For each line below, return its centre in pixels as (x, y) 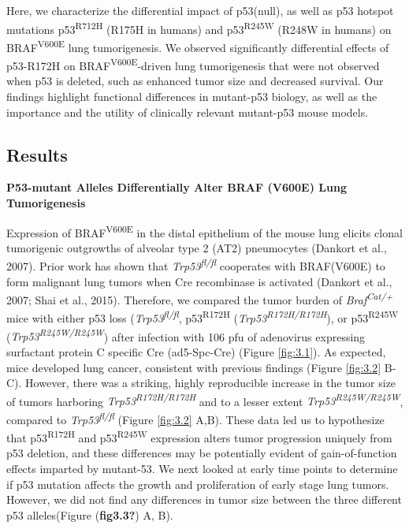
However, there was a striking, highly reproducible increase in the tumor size (211, 383)
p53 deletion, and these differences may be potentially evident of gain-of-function (202, 453)
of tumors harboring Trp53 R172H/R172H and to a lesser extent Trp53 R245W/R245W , (205, 400)
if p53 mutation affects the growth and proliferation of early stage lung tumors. (198, 484)
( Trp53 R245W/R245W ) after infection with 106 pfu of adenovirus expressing (186, 335)
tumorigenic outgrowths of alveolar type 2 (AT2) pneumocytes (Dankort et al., (197, 247)
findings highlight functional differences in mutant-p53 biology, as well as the (192, 96)
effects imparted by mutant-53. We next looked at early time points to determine (202, 469)
